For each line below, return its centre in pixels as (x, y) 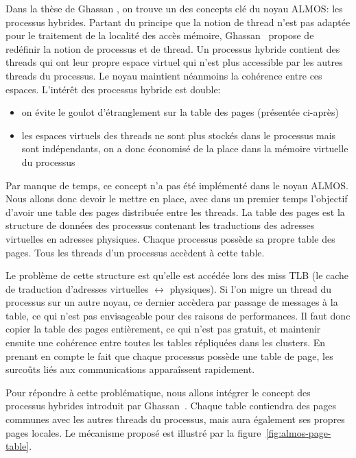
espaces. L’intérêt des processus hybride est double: (113, 89)
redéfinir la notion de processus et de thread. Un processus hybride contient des (173, 48)
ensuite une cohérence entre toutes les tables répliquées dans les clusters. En (166, 342)
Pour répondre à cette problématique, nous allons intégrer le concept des (158, 392)
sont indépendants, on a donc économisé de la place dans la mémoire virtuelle (185, 148)
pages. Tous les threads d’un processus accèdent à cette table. (135, 252)
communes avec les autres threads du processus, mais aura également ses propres (175, 419)
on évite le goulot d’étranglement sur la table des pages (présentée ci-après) (180, 112)
